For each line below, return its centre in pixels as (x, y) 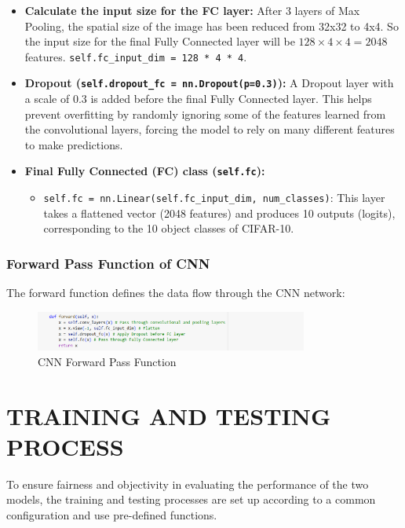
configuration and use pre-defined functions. (112, 514)
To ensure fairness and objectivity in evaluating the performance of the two (188, 484)
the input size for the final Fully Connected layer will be (160, 41)
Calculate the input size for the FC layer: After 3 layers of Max (192, 10)
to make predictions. (74, 144)
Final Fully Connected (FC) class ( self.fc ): (145, 171)
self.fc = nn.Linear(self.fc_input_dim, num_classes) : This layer (214, 198)
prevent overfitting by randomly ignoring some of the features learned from (205, 114)
